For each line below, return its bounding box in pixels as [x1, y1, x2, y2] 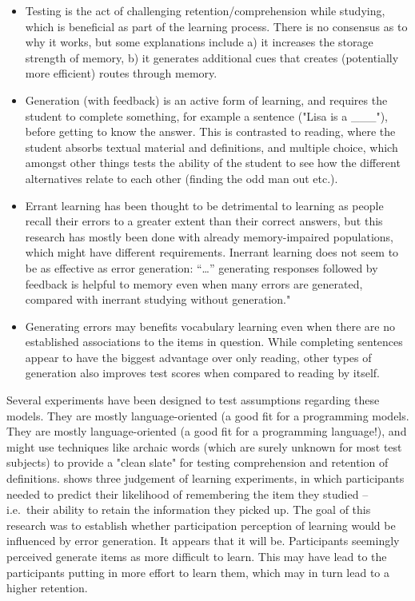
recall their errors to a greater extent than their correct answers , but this [25, 213, 383, 229]
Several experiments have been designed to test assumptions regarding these [6, 392, 380, 408]
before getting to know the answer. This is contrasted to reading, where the [25, 123, 396, 140]
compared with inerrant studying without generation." [25, 291, 291, 308]
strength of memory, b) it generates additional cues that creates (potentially [25, 49, 399, 66]
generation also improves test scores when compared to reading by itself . [25, 364, 380, 381]
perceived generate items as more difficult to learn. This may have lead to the [6, 548, 387, 564]
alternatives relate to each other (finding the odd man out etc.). [25, 169, 338, 186]
